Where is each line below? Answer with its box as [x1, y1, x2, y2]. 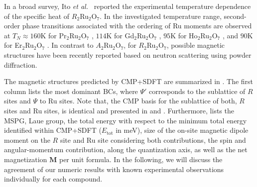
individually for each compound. [4, 174, 103, 184]
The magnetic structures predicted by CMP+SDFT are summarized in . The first [4, 76, 254, 87]
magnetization [4, 154, 47, 164]
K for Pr [40, 30, 67, 40]
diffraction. [4, 59, 37, 70]
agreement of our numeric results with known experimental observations [4, 164, 224, 174]
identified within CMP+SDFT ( [4, 125, 102, 135]
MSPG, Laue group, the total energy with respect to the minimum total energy [4, 115, 247, 125]
